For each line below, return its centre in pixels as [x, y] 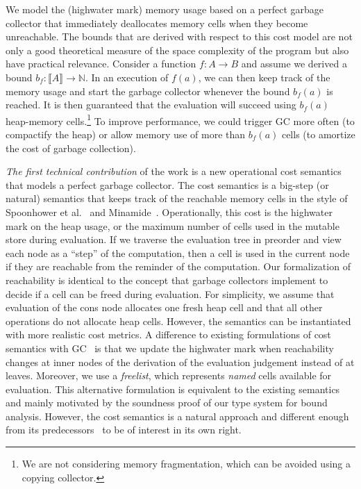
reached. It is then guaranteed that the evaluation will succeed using [151, 105]
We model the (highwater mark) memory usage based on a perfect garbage [165, 9]
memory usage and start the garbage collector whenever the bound [148, 91]
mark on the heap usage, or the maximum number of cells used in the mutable [173, 225]
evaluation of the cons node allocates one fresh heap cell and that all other [164, 307]
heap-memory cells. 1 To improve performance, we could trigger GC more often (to [180, 119]
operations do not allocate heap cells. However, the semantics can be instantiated [178, 321]
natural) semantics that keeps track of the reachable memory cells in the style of [177, 198]
